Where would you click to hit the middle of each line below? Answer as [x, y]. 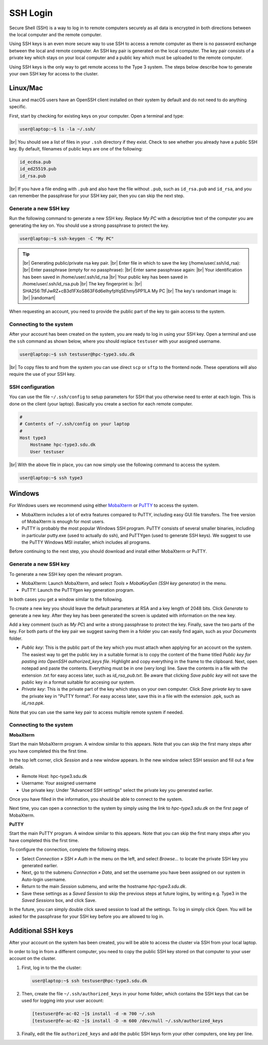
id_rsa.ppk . [33, 703]
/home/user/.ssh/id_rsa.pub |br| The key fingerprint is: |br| [82, 284]
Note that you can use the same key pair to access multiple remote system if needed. [96, 712]
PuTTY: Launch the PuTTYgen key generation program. [78, 590]
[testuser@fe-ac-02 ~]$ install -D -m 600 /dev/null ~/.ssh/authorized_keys [128, 1021]
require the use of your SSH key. [42, 374]
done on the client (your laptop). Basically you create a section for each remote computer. [101, 404]
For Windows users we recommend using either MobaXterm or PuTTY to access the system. [104, 505]
